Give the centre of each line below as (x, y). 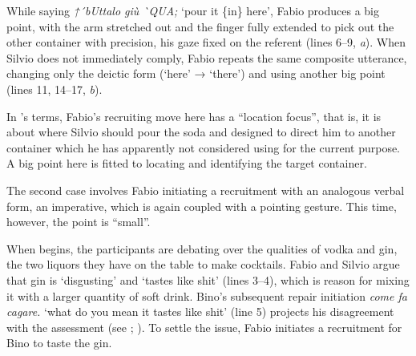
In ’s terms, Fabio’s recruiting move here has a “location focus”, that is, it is (194, 116)
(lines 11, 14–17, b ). (55, 89)
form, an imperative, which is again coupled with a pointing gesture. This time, (202, 206)
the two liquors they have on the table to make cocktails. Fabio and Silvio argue (203, 264)
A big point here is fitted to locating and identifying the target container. (187, 163)
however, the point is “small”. (79, 222)
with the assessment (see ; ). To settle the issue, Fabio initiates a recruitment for (204, 327)
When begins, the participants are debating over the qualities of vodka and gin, (202, 248)
